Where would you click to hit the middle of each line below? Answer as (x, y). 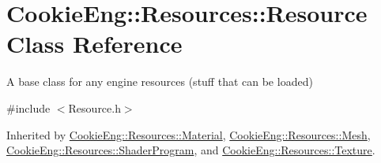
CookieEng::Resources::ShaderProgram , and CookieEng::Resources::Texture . (191, 150)
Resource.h (94, 107)
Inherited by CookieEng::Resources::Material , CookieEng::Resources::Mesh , (189, 134)
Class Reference (94, 44)
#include (28, 107)
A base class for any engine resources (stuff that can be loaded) (160, 81)
